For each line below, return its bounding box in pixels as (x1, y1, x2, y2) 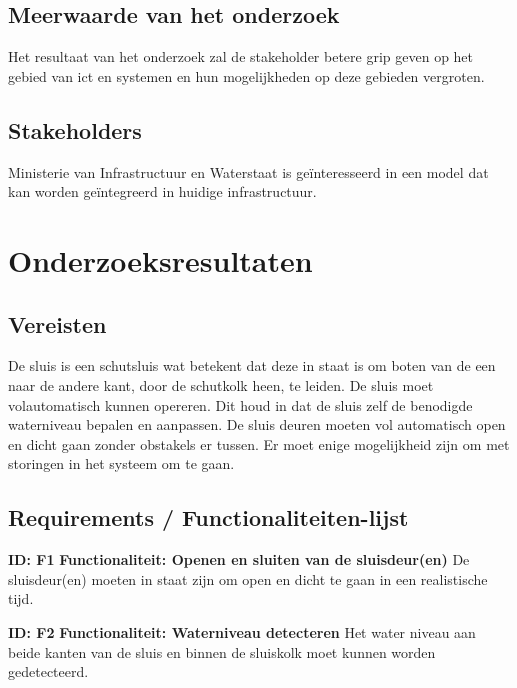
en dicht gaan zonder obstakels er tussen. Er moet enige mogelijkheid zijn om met (8, 433, 510, 454)
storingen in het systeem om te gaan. (8, 453, 235, 474)
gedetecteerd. (8, 661, 89, 682)
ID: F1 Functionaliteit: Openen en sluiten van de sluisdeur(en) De (8, 549, 470, 570)
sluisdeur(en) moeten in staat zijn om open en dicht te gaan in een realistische (8, 568, 488, 589)
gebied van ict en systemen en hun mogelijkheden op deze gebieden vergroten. (8, 65, 485, 86)
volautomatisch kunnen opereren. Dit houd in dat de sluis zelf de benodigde (8, 394, 473, 415)
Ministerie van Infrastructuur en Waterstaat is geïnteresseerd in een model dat (8, 161, 489, 182)
